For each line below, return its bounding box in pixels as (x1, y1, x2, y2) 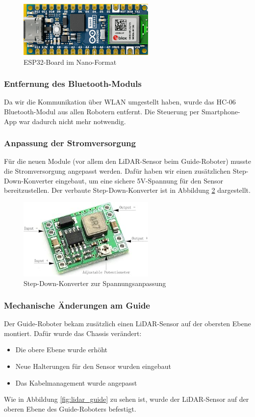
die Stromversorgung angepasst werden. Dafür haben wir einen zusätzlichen (4, 166, 230, 176)
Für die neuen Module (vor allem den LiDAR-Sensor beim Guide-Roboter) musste (4, 156, 251, 166)
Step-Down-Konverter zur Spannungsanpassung (24, 278, 166, 288)
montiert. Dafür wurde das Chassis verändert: (4, 328, 142, 338)
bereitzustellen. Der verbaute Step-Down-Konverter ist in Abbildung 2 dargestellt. (4, 185, 251, 195)
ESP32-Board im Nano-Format (24, 56, 117, 67)
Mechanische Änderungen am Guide (4, 299, 150, 311)
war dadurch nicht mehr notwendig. (19, 116, 126, 126)
